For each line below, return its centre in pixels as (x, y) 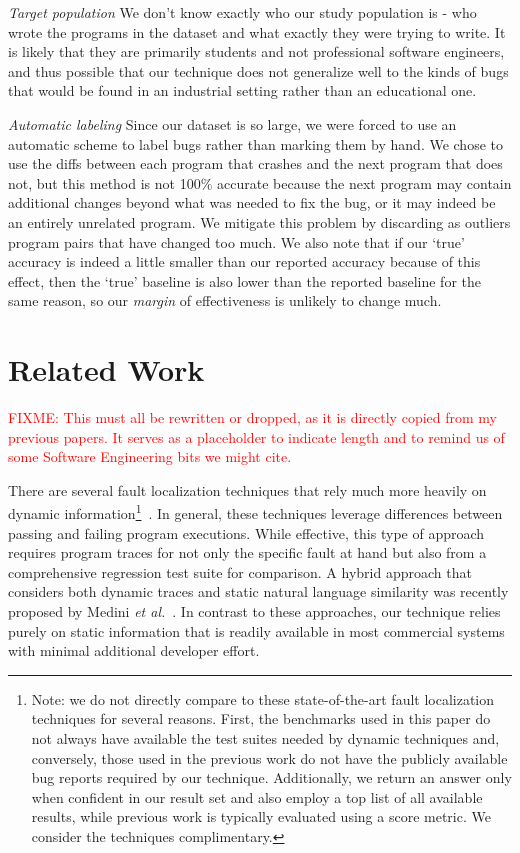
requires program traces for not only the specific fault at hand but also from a (247, 552)
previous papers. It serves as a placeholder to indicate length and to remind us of (256, 436)
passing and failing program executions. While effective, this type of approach (246, 532)
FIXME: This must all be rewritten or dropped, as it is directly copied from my (252, 417)
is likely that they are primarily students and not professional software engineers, (256, 51)
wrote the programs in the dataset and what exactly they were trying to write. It (257, 31)
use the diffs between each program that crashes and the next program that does (255, 163)
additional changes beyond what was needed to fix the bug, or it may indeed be (252, 202)
